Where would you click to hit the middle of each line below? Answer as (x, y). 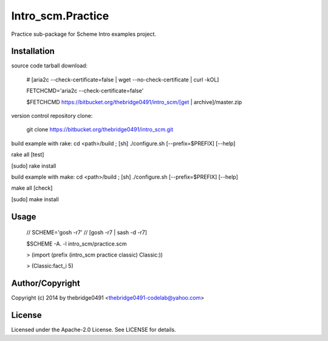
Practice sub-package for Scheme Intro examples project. (84, 34)
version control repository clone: (52, 116)
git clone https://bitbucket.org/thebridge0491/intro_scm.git (100, 129)
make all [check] (32, 188)
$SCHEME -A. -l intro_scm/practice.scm (77, 244)
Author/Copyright (46, 284)
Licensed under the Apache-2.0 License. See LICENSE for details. (94, 330)
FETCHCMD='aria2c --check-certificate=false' (85, 91)
